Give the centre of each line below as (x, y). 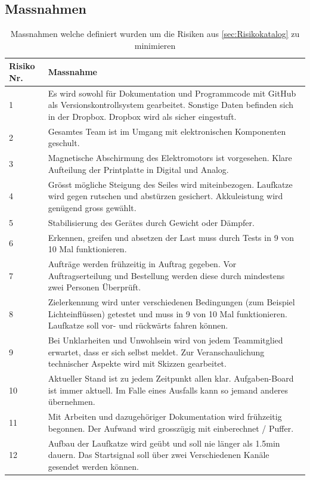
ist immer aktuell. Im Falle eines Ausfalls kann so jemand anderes (168, 390)
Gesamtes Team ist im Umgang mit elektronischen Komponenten (167, 131)
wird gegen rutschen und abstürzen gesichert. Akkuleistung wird (165, 196)
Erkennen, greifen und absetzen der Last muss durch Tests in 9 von (171, 237)
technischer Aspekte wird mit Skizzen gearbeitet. (137, 363)
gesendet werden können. (93, 466)
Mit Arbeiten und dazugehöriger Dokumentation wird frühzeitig (165, 416)
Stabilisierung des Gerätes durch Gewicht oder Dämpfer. (151, 222)
